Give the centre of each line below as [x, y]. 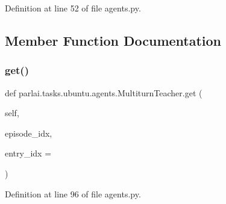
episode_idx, [29, 133]
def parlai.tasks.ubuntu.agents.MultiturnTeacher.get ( [104, 92]
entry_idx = [28, 153]
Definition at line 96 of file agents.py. [73, 193]
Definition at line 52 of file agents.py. [73, 8]
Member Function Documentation [113, 40]
